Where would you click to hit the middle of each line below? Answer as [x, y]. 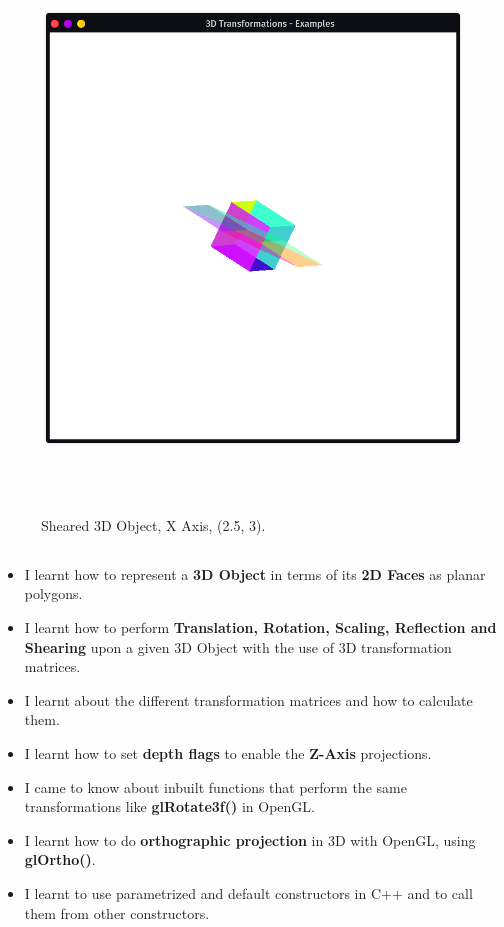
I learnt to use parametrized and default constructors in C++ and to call [248, 893]
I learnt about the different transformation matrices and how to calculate [248, 699]
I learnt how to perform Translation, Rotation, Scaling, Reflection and [260, 627]
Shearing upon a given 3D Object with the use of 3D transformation [238, 646]
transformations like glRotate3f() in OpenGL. [169, 806]
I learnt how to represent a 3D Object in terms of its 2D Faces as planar [255, 573]
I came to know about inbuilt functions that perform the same [215, 786]
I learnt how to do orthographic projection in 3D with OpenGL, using [250, 839]
